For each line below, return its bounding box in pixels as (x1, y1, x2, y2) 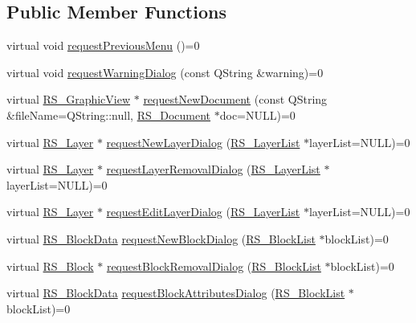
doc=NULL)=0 (219, 106, 296, 123)
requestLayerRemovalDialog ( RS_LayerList (106, 161, 320, 178)
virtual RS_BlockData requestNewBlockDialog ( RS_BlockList (6, 230, 316, 247)
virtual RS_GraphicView (6, 91, 131, 108)
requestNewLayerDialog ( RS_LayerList (106, 133, 300, 150)
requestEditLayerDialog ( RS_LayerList (106, 203, 300, 220)
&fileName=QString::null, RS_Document (6, 106, 211, 123)
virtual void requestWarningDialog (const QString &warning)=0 (6, 63, 324, 80)
